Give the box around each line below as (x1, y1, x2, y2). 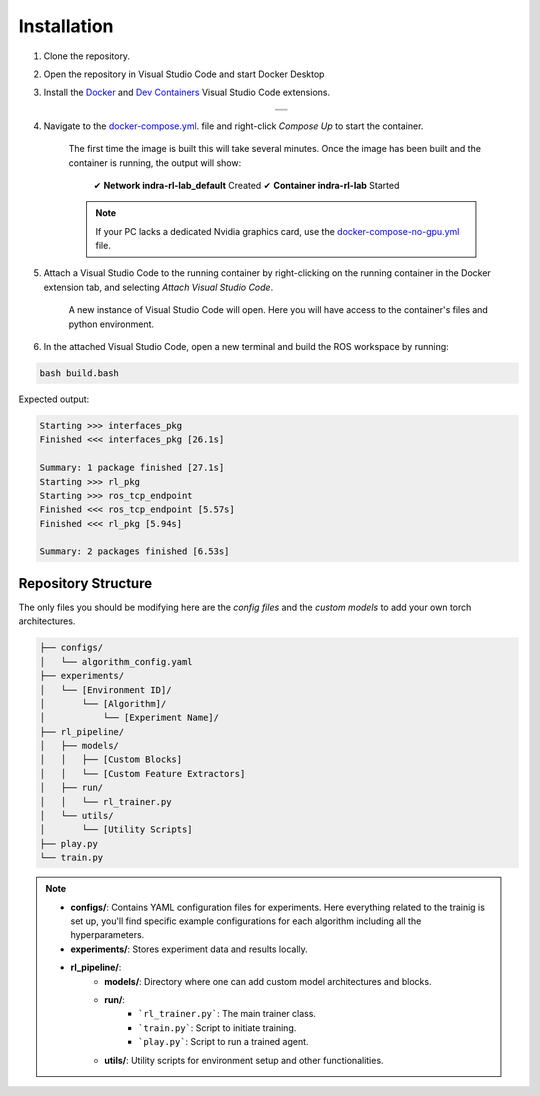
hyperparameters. (70, 929, 145, 941)
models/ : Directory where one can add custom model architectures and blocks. (104, 975, 432, 987)
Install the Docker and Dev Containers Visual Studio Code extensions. (43, 86, 330, 99)
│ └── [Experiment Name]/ (39, 712, 220, 724)
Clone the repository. (43, 50, 130, 62)
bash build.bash (39, 368, 120, 379)
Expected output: (18, 393, 90, 405)
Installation (18, 15, 114, 37)
